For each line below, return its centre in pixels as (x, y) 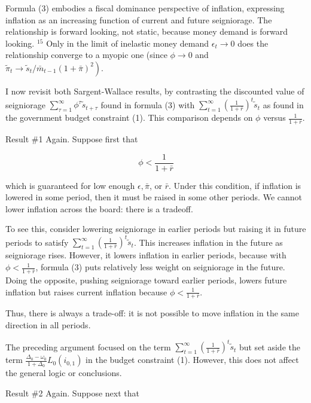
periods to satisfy (37, 242)
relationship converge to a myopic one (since (86, 55)
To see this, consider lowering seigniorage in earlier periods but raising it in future (156, 229)
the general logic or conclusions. (64, 373)
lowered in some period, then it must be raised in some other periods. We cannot (154, 197)
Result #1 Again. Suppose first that (72, 138)
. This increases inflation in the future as (208, 242)
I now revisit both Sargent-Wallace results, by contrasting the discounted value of (155, 91)
